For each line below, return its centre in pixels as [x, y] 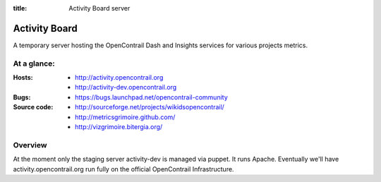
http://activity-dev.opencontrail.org [126, 87]
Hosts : [23, 78]
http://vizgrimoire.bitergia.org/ [119, 127]
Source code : [33, 107]
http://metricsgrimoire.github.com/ [125, 117]
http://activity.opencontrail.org [119, 78]
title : [20, 8]
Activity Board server [99, 8]
